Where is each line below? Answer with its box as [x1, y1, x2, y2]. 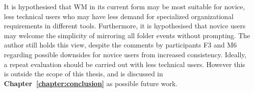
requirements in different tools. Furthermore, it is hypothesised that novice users [4, 21, 246, 31]
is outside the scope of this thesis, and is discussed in [4, 69, 163, 79]
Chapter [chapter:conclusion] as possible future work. [4, 78, 178, 88]
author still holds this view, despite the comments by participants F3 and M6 [4, 40, 237, 50]
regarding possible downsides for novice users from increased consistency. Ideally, [4, 49, 247, 59]
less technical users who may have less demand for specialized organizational [4, 11, 234, 21]
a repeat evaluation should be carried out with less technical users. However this [4, 59, 245, 69]
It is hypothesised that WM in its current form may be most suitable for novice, [4, 1, 245, 11]
